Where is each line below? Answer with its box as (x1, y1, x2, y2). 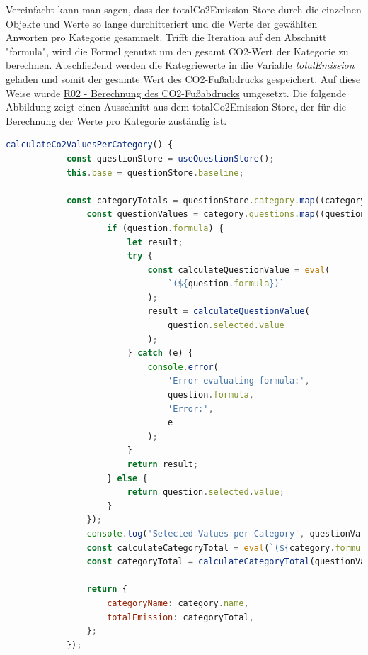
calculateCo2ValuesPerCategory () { (6, 140, 173, 150)
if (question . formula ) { (107, 223, 224, 233)
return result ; (127, 459, 199, 469)
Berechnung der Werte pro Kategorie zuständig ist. (6, 113, 227, 128)
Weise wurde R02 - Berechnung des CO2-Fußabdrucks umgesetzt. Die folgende (6, 85, 347, 100)
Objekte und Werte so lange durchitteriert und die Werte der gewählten (6, 16, 318, 30)
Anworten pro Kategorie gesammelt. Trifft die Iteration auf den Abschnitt (6, 30, 327, 45)
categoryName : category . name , (107, 598, 249, 608)
